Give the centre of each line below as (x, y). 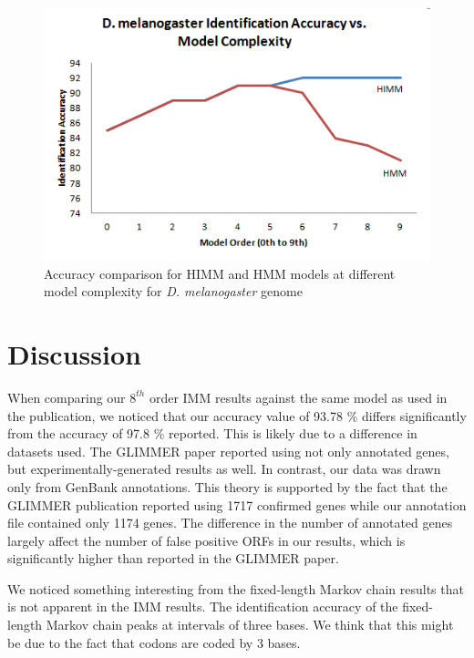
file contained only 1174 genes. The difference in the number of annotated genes (230, 523)
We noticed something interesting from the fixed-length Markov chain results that (236, 588)
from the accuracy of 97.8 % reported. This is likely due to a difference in (212, 433)
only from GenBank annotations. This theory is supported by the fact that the (227, 486)
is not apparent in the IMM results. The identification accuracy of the (203, 607)
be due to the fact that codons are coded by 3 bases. (154, 642)
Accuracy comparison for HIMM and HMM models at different (220, 273)
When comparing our (67, 397)
